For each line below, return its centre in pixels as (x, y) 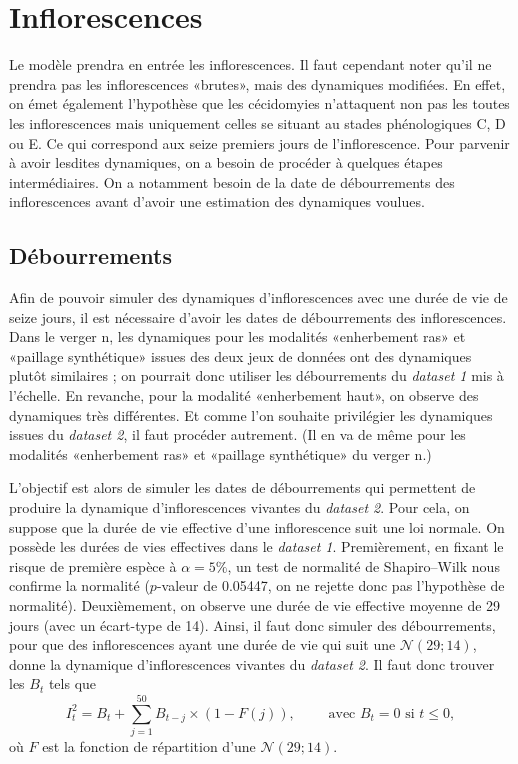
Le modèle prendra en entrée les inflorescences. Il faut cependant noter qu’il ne (250, 64)
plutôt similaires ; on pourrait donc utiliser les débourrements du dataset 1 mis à (256, 375)
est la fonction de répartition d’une (149, 746)
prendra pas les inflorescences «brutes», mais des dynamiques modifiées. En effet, (257, 83)
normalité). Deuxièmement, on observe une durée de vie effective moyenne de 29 (255, 604)
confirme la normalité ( (79, 585)
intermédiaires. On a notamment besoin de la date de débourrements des (232, 181)
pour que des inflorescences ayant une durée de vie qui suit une (202, 644)
